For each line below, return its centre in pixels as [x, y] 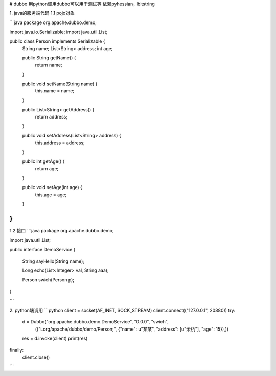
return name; [49, 65]
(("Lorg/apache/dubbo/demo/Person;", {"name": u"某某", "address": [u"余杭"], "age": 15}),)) [132, 329]
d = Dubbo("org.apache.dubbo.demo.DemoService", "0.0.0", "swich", [95, 322]
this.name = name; [55, 91]
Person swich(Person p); [48, 280]
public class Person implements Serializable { [57, 41]
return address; [51, 117]
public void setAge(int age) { [52, 187]
